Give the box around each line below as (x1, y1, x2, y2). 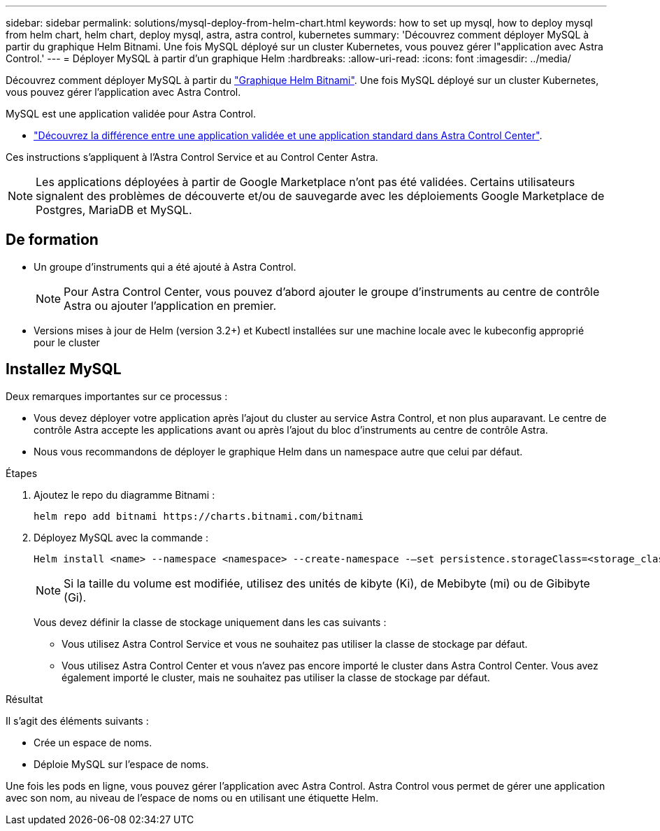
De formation (6, 231, 99, 249)
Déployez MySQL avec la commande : (34, 531, 208, 544)
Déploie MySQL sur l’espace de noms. (34, 758, 209, 770)
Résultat (6, 692, 43, 705)
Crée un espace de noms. (34, 736, 152, 748)
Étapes (6, 467, 38, 479)
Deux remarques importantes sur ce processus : (6, 390, 228, 402)
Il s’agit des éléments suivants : (6, 714, 149, 727)
